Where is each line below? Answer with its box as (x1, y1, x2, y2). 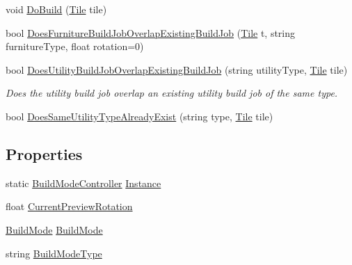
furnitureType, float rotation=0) (6, 39, 144, 54)
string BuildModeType (6, 246, 102, 260)
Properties (6, 143, 83, 164)
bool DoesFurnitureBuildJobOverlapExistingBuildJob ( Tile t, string (6, 25, 296, 40)
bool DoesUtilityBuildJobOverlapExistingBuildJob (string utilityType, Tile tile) (6, 62, 348, 77)
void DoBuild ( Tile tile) (6, 2, 107, 16)
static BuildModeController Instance (6, 175, 161, 190)
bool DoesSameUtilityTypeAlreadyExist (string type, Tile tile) (6, 109, 273, 123)
